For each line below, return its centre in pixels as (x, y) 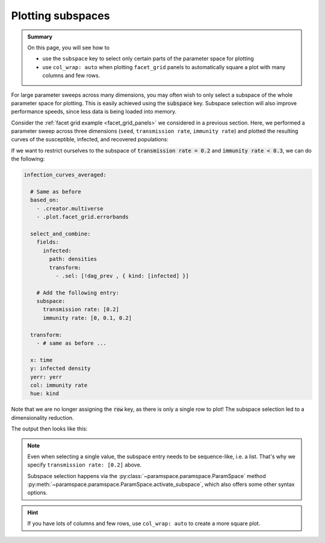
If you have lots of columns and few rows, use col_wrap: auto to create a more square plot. (144, 524)
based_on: (45, 200)
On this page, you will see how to (68, 48)
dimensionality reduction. (43, 417)
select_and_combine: (60, 234)
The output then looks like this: (49, 429)
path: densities (73, 259)
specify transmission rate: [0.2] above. (85, 465)
